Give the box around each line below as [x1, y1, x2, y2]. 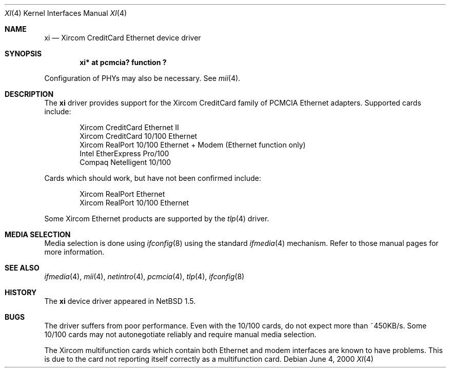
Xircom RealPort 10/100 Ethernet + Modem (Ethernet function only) [80, 140, 306, 149]
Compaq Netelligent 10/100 [80, 158, 171, 167]
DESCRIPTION [5, 90, 54, 98]
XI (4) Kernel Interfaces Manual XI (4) [5, 9, 127, 17]
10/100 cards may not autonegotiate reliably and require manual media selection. [44, 330, 317, 339]
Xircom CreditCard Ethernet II [80, 123, 179, 132]
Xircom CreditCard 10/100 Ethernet [80, 132, 198, 140]
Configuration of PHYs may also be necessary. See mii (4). [44, 74, 241, 82]
